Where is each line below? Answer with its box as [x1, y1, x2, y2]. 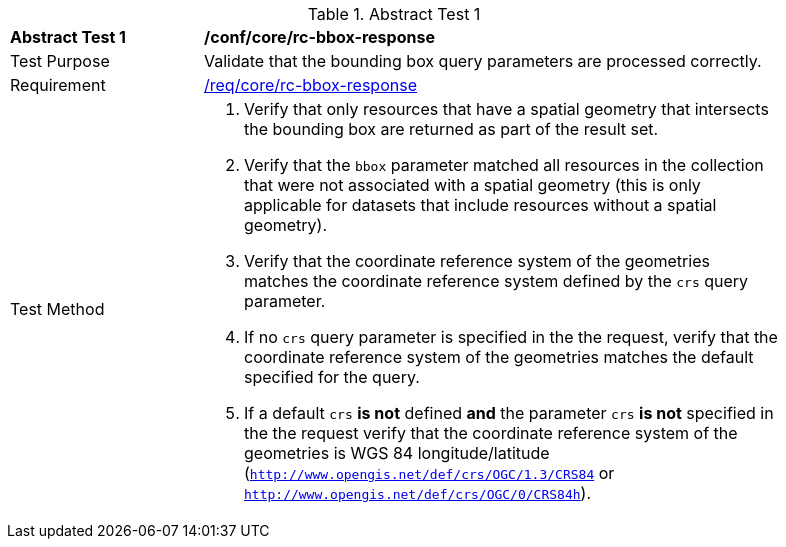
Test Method [10, 299, 105, 319]
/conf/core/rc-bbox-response [204, 27, 435, 47]
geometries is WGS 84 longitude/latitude [244, 443, 550, 463]
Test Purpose [10, 51, 110, 71]
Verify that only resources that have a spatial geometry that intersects [244, 99, 769, 119]
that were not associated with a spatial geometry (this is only [244, 175, 701, 195]
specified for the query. [244, 367, 420, 387]
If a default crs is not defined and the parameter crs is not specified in [244, 403, 774, 423]
